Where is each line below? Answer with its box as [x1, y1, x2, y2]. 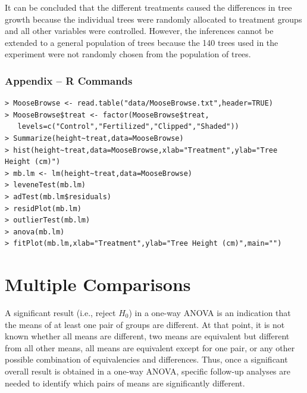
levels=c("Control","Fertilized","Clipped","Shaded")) [17, 122, 239, 131]
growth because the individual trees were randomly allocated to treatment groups [5, 13, 302, 25]
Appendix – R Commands [5, 73, 133, 88]
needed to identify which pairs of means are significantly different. [5, 376, 245, 389]
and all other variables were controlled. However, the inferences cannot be [5, 24, 274, 37]
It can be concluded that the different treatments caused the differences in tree [5, 1, 292, 13]
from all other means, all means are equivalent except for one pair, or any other [5, 341, 295, 354]
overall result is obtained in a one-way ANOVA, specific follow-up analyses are [5, 365, 290, 377]
